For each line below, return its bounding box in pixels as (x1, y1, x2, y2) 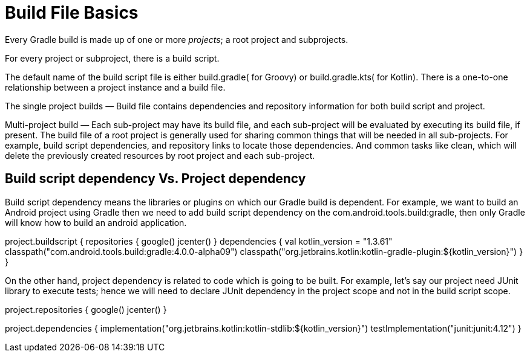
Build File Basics (5, 2, 139, 23)
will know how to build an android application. (5, 217, 187, 228)
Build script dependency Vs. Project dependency (5, 171, 306, 187)
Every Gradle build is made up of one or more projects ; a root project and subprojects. (5, 34, 348, 45)
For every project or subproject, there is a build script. (5, 53, 220, 63)
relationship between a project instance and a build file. (5, 82, 226, 92)
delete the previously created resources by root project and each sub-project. (5, 150, 315, 161)
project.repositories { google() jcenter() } (5, 304, 167, 315)
